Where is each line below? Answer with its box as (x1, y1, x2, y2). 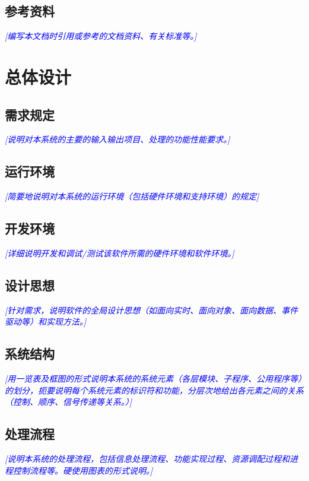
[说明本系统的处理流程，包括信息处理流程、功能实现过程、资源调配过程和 (5, 452, 290, 465)
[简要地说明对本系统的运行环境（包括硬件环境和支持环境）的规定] (5, 190, 259, 202)
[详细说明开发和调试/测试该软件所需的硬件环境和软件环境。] (5, 246, 234, 259)
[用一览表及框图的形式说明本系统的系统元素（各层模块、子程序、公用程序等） (5, 372, 302, 385)
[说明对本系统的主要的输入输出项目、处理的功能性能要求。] (5, 133, 230, 145)
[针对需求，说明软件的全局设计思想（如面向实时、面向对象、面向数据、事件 (5, 303, 298, 316)
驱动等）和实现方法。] (5, 315, 87, 328)
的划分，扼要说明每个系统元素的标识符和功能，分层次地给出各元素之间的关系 (5, 384, 304, 396)
